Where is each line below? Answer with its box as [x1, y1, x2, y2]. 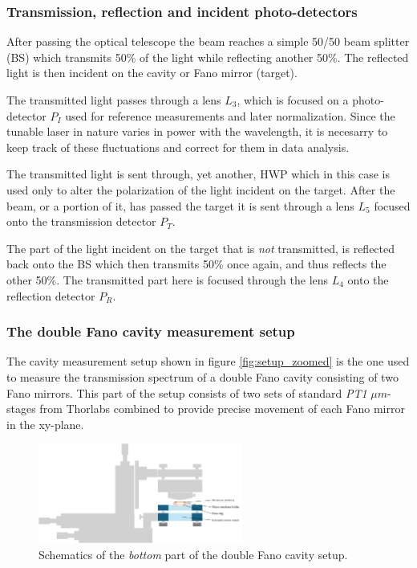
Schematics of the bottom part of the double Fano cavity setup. [38, 546, 348, 562]
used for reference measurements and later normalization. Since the [65, 107, 395, 124]
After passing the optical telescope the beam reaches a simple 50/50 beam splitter [6, 33, 410, 50]
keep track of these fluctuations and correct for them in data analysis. [6, 138, 350, 155]
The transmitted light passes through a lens [6, 92, 221, 108]
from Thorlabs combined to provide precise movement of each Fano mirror [39, 400, 405, 417]
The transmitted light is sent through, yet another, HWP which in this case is [6, 165, 390, 182]
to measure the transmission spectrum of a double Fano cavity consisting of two [6, 368, 399, 385]
